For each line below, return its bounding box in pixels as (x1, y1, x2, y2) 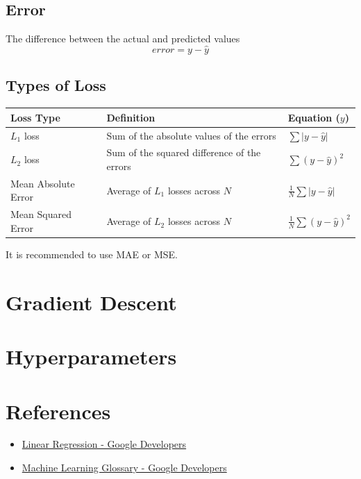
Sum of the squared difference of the (106, 145, 261, 160)
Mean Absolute (10, 176, 75, 190)
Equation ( (287, 110, 340, 124)
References (6, 396, 111, 425)
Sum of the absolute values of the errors (106, 128, 276, 142)
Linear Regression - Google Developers (22, 437, 187, 451)
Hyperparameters (6, 342, 177, 371)
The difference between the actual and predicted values (6, 31, 240, 46)
